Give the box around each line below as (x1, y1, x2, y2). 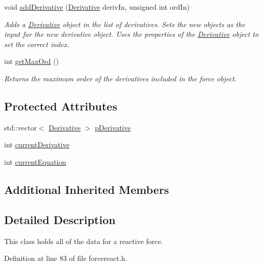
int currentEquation (4, 156, 66, 167)
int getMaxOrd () (4, 56, 59, 67)
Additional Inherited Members (4, 181, 169, 197)
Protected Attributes (4, 98, 117, 114)
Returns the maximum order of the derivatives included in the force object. (4, 73, 237, 83)
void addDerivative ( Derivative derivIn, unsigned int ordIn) (4, 2, 190, 12)
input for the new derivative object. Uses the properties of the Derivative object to (4, 29, 259, 39)
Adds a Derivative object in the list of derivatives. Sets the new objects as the (4, 18, 245, 29)
